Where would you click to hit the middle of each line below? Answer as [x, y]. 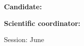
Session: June [24, 39]
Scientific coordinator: [42, 23]
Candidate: [23, 6]
